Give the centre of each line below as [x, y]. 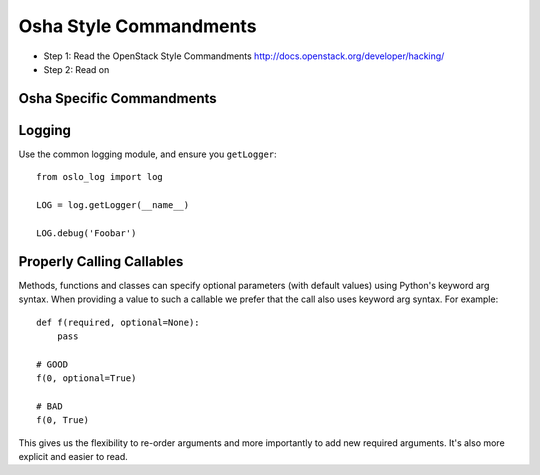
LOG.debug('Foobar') [86, 233]
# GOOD [52, 364]
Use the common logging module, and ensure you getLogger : [147, 154]
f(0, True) [63, 420]
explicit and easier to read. [73, 457]
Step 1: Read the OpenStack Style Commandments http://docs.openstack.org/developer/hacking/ [244, 56]
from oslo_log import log [100, 177]
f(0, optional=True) [86, 378]
